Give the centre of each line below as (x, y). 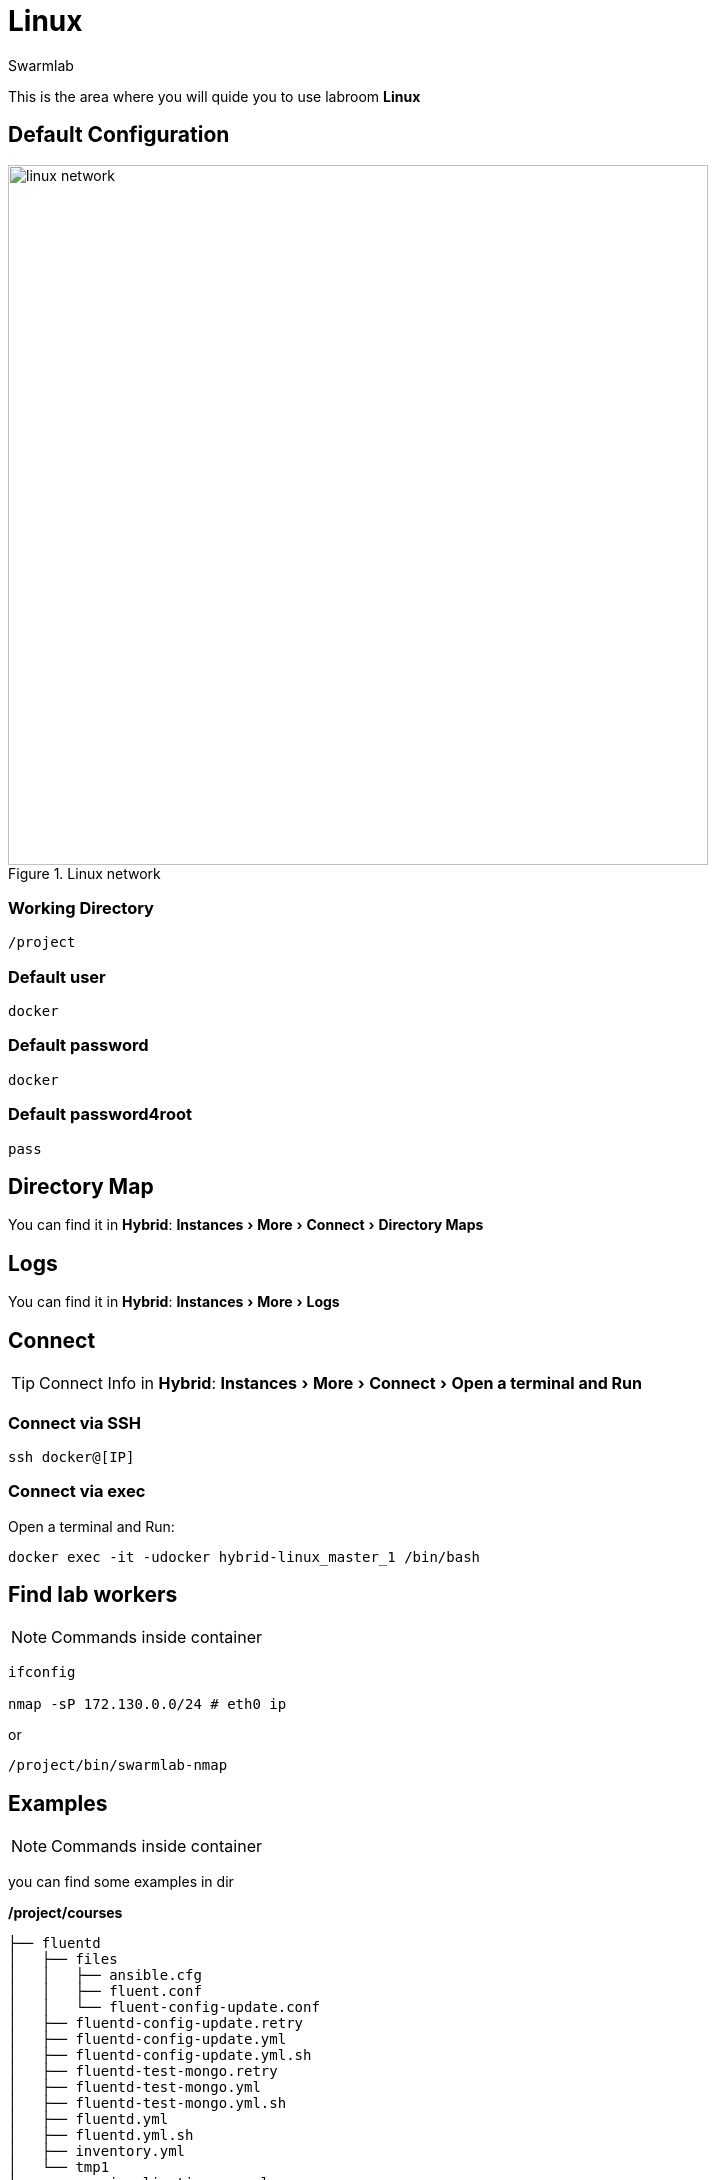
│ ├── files (63, 1959)
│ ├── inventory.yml (97, 2151)
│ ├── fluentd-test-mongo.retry (143, 2071)
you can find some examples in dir (121, 1882)
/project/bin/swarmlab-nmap (118, 1765)
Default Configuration (119, 135)
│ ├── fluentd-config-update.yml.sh (160, 2055)
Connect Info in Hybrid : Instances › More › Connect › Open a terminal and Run (341, 1383)
